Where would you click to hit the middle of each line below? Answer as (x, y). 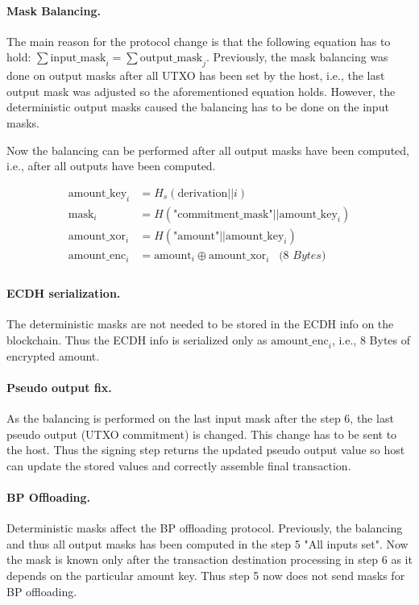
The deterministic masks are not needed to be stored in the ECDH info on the (200, 324)
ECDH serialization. (64, 293)
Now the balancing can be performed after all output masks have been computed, (208, 150)
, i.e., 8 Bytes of (371, 339)
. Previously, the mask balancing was (297, 57)
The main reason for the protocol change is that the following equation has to (199, 41)
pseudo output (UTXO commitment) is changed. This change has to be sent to (202, 434)
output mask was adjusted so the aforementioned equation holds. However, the (201, 91)
